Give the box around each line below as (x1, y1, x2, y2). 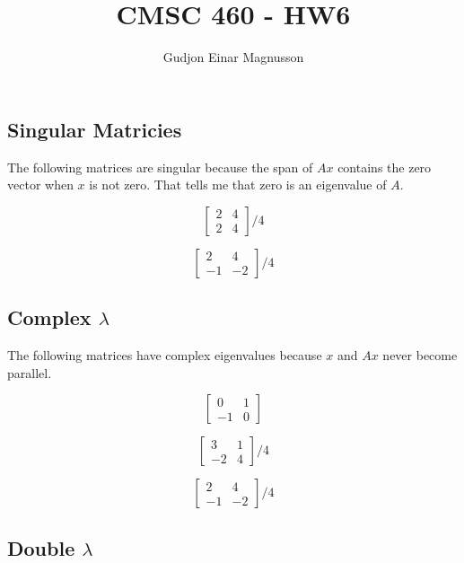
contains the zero (337, 157, 432, 176)
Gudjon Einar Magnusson (162, 48, 304, 66)
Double (7, 533, 75, 561)
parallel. (7, 363, 52, 382)
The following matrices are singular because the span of (7, 157, 313, 176)
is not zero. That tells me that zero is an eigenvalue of (89, 175, 387, 194)
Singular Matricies (7, 115, 182, 143)
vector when (7, 175, 74, 194)
